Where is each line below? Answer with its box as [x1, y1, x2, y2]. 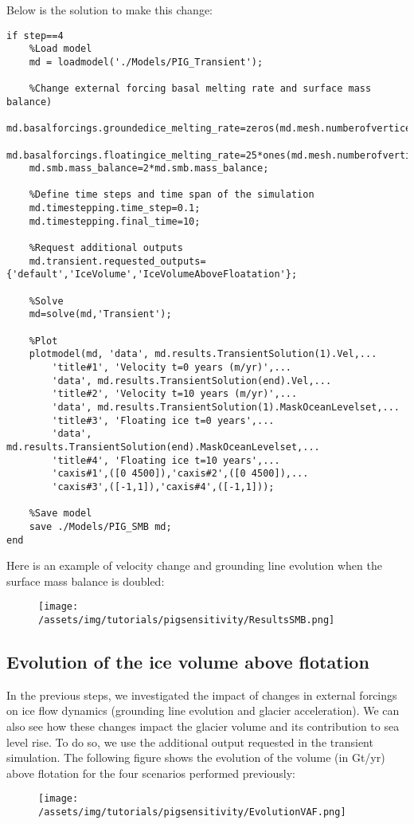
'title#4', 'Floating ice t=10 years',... [52, 454, 280, 466]
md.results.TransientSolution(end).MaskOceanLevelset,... [6, 441, 320, 453]
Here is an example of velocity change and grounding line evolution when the [6, 557, 382, 574]
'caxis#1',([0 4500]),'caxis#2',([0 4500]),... [52, 468, 309, 480]
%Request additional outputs [29, 242, 183, 254]
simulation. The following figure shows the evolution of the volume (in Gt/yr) [6, 749, 385, 766]
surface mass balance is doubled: [6, 572, 165, 589]
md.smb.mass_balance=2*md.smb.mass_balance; [29, 163, 269, 175]
